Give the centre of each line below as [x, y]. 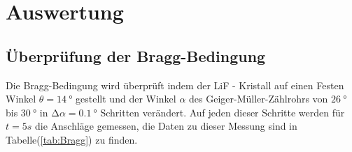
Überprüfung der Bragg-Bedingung [136, 55]
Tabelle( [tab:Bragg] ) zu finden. [72, 139]
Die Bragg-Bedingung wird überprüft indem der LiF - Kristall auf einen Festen [175, 85]
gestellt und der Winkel [126, 99]
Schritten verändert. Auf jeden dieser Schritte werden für [223, 112]
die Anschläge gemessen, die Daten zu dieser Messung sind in [166, 126]
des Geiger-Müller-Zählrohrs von [259, 99]
